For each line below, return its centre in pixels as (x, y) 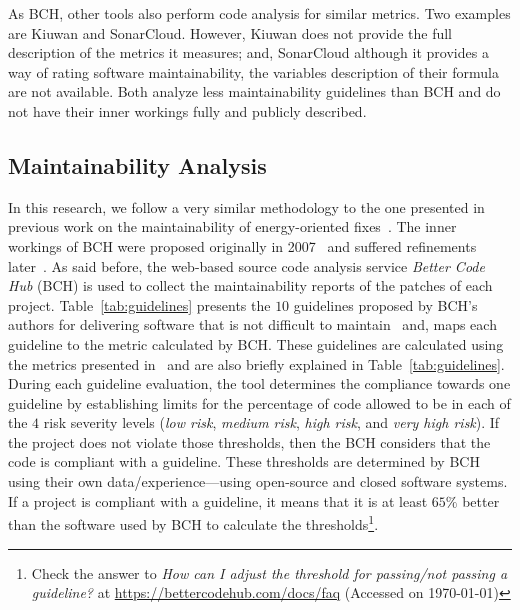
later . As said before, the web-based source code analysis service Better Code (246, 265)
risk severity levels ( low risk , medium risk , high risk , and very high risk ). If (271, 422)
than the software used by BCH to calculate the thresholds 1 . (193, 522)
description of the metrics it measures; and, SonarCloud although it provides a (248, 52)
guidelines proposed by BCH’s (385, 304)
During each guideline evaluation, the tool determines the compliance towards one (259, 383)
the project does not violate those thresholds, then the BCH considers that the (249, 441)
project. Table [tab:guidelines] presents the (139, 304)
